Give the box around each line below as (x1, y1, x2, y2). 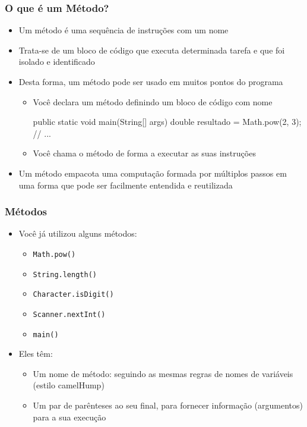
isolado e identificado (18, 55, 95, 68)
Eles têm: (18, 347, 53, 360)
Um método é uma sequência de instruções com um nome (18, 24, 229, 36)
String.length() (33, 270, 97, 279)
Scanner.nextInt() (33, 310, 106, 319)
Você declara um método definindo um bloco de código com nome (33, 95, 273, 108)
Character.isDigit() (33, 290, 114, 299)
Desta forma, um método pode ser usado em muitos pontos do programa (18, 76, 283, 87)
